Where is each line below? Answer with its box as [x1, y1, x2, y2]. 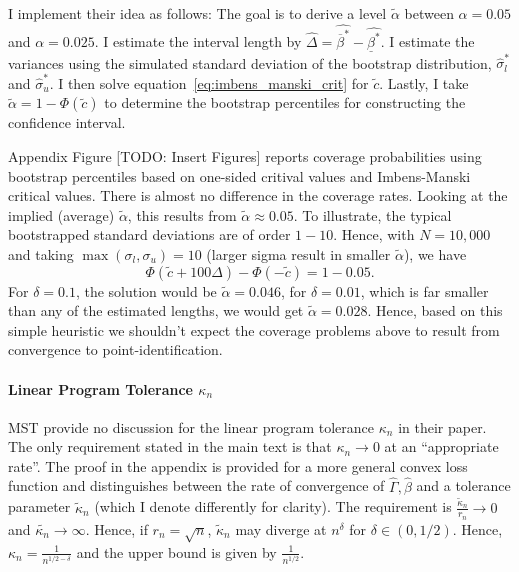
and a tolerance [416, 475, 511, 496]
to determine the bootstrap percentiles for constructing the [104, 92, 466, 113]
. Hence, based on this [367, 300, 503, 321]
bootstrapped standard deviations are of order [8, 224, 291, 245]
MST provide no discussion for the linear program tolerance [8, 416, 375, 437]
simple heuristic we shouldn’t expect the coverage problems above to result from [8, 319, 500, 340]
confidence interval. [8, 112, 126, 133]
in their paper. [398, 416, 487, 437]
